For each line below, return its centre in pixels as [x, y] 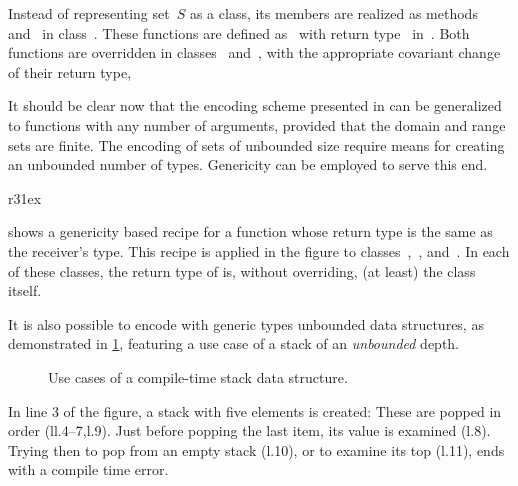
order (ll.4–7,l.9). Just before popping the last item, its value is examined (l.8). [249, 430]
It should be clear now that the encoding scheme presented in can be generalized [255, 105]
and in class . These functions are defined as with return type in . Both [239, 32]
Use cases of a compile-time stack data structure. [198, 376]
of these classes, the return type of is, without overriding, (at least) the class [242, 270]
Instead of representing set [89, 13]
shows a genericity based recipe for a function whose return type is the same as [250, 231]
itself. [25, 290]
